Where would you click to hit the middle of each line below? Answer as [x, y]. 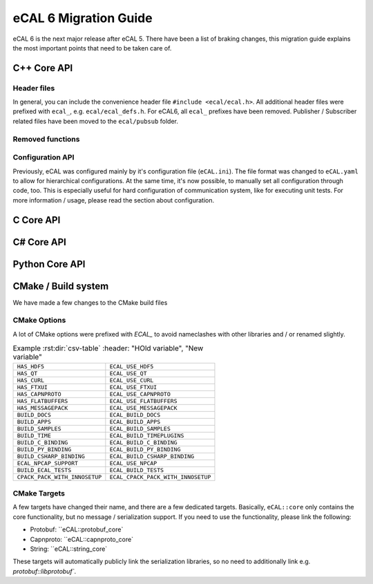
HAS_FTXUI [32, 387]
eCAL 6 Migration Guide [83, 18]
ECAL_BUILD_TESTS [137, 470]
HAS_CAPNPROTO [39, 394]
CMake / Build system [61, 286]
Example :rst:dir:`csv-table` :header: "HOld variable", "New [108, 348]
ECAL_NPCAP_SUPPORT [48, 463]
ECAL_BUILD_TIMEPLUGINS [147, 435]
